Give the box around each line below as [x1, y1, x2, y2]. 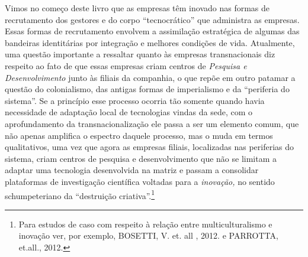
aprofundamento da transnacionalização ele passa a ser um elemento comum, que [5, 117, 299, 129]
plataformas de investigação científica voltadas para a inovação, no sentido [5, 175, 275, 187]
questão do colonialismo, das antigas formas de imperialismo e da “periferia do [5, 83, 290, 95]
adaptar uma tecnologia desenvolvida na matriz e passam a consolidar [5, 164, 259, 176]
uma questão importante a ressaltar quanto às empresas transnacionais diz [5, 48, 275, 60]
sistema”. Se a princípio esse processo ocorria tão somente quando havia [5, 94, 265, 106]
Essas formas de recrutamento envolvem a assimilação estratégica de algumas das [5, 25, 300, 37]
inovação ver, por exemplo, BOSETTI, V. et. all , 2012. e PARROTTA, [18, 229, 278, 242]
